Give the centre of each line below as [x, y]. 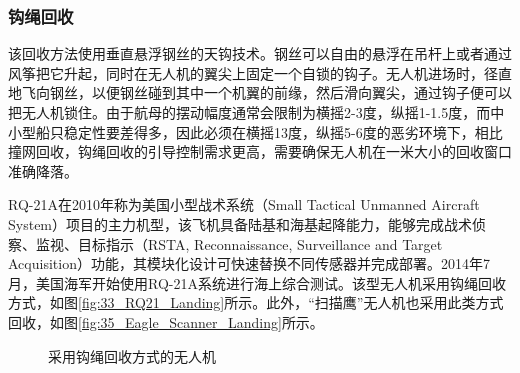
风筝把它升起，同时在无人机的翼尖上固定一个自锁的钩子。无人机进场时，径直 [260, 72]
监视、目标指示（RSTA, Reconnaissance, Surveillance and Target [239, 243]
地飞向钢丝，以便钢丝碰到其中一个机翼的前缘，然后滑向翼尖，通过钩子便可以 [260, 92]
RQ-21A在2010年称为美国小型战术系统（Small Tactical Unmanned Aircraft [244, 204]
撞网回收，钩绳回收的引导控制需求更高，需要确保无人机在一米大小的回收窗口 [260, 151]
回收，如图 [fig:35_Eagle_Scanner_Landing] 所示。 [166, 321]
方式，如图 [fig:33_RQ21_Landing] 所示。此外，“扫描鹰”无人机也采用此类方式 [256, 302]
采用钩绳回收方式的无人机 [132, 355]
